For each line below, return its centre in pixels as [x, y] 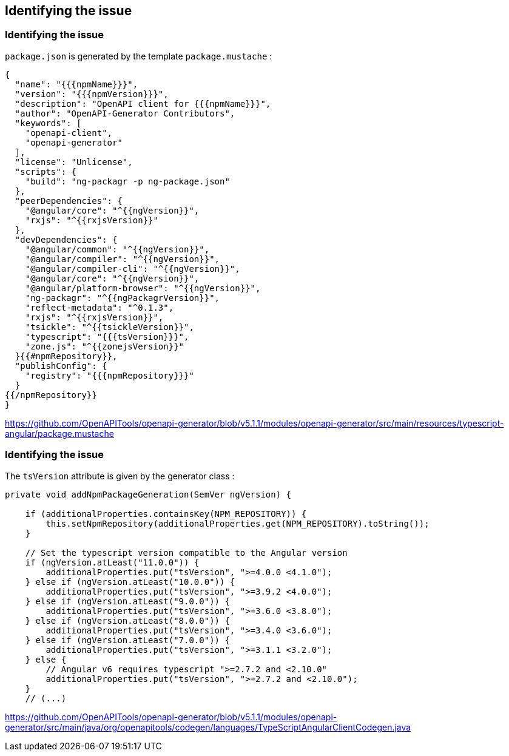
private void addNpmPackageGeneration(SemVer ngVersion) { [148, 494]
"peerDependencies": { [69, 201]
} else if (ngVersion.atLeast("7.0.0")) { [127, 640]
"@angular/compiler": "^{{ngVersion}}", [123, 259]
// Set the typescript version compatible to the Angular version [186, 552]
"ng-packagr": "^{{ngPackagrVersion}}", [123, 298]
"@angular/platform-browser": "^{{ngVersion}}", [143, 288]
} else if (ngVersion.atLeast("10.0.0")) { [130, 582]
